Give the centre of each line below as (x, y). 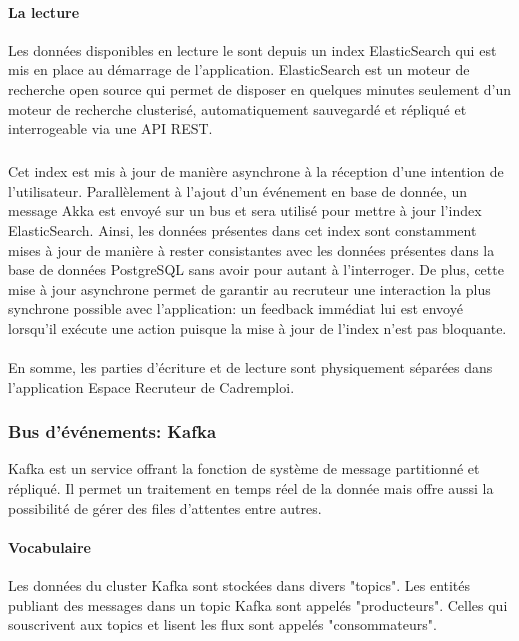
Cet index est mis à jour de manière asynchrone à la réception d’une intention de (256, 171)
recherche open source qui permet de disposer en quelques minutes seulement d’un (260, 88)
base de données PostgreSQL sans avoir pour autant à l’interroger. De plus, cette (256, 269)
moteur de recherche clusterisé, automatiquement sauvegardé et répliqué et (237, 108)
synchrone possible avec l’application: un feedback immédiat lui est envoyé (235, 308)
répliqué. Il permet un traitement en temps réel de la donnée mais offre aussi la (251, 488)
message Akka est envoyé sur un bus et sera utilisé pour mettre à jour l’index (245, 210)
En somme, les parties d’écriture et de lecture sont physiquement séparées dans (250, 367)
